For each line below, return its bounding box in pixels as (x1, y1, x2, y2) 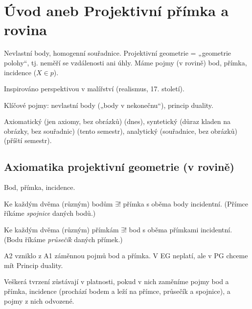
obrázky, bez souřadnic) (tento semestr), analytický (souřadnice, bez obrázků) (4, 125, 237, 136)
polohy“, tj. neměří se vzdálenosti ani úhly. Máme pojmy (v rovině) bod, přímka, (4, 57, 247, 67)
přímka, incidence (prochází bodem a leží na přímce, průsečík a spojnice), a (4, 286, 230, 296)
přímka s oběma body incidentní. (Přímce (123, 198, 249, 208)
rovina (4, 20, 47, 40)
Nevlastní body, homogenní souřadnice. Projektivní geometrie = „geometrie (4, 48, 231, 58)
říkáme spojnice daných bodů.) (4, 208, 96, 218)
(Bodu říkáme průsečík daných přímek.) (4, 234, 123, 244)
